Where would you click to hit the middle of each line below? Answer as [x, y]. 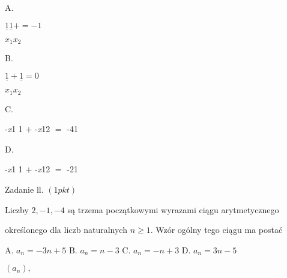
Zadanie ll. [24, 189]
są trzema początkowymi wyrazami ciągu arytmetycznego [173, 209]
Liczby [17, 209]
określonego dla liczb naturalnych [66, 230]
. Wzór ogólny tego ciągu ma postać [216, 230]
